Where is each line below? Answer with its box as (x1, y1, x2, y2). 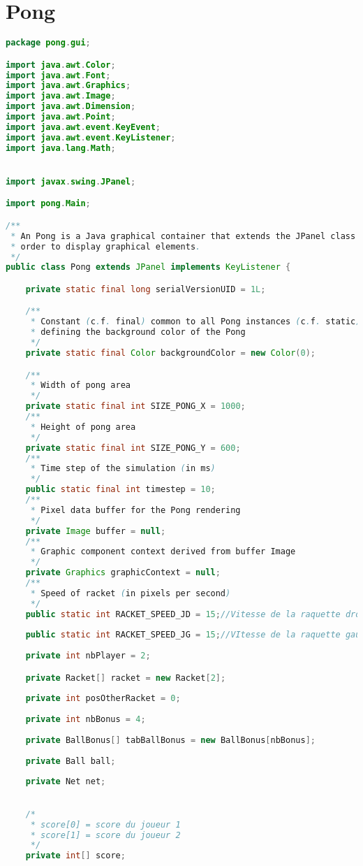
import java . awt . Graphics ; (6, 80, 131, 91)
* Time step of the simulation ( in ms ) (30, 463, 216, 474)
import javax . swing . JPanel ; (6, 176, 136, 187)
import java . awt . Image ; (6, 91, 116, 101)
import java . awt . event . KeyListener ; (6, 132, 176, 143)
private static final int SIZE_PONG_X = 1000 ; (25, 401, 246, 412)
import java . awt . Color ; (6, 59, 116, 70)
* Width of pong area (30, 380, 131, 391)
